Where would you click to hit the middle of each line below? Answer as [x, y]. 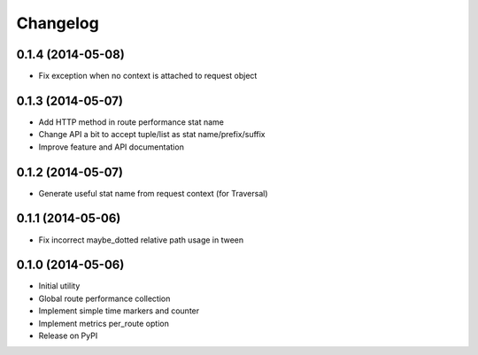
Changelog [58, 23]
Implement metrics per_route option [104, 323]
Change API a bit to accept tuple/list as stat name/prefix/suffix [152, 135]
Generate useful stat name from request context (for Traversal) [153, 193]
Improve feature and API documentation [112, 147]
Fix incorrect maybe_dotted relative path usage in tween [141, 240]
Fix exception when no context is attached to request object [148, 76]
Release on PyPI [68, 336]
